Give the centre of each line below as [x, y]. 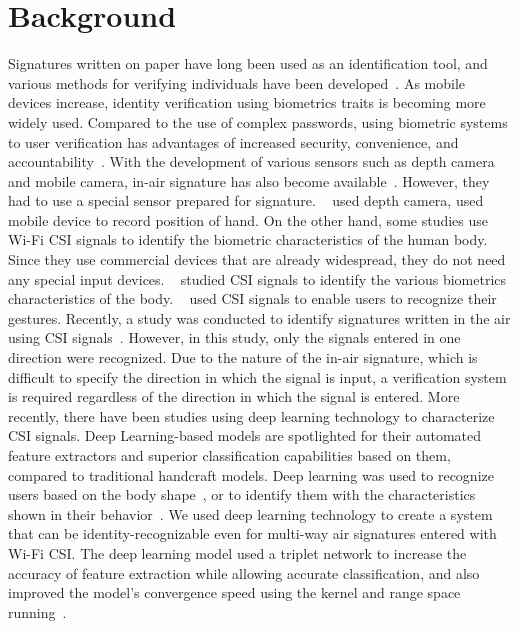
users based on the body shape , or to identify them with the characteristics [242, 494]
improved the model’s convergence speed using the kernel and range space [234, 592]
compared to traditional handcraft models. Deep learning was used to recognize [251, 474]
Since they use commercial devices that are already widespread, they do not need [257, 259]
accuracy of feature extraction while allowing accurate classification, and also [244, 572]
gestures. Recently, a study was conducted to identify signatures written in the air [259, 317]
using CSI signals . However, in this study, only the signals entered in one [234, 337]
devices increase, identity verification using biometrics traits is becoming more [247, 102]
